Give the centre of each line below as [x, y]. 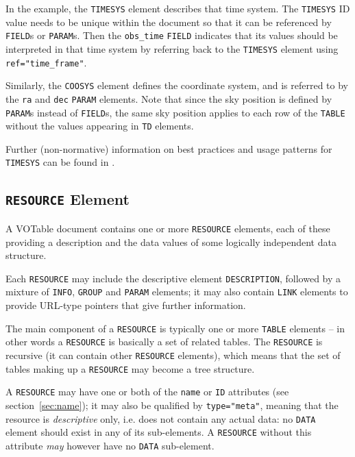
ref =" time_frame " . [46, 62]
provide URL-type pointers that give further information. [126, 305]
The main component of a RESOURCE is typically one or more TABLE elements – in [175, 328]
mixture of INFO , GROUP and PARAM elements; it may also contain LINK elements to [177, 292]
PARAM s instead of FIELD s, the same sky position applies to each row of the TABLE [175, 112]
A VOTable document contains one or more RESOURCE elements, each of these [168, 228]
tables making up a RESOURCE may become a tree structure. [130, 368]
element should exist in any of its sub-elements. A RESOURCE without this [159, 432]
